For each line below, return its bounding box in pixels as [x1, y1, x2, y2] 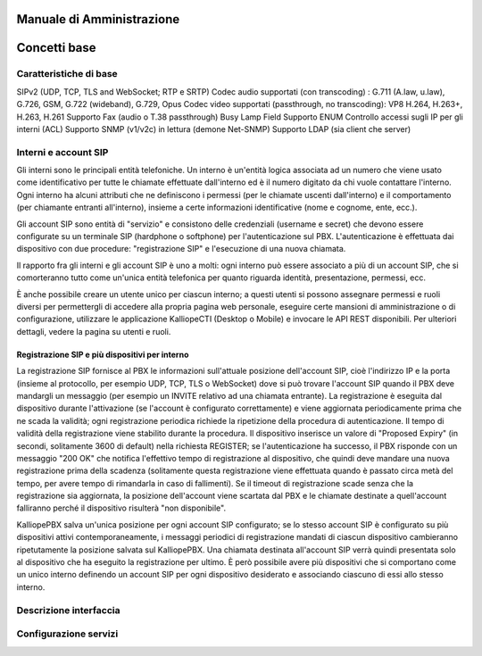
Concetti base [16, 40, 97, 55]
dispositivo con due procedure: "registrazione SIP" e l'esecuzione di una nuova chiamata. [16, 244, 346, 254]
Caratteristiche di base [16, 68, 118, 80]
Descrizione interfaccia [16, 603, 120, 616]
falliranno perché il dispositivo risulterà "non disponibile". [16, 502, 227, 513]
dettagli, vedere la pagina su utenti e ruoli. [16, 326, 171, 336]
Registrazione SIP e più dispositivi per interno [16, 349, 189, 360]
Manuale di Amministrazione [16, 12, 180, 27]
